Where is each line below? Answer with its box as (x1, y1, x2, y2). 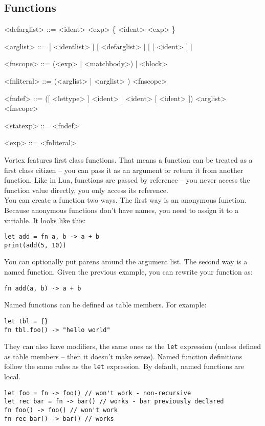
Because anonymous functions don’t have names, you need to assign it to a (4, 204, 239, 215)
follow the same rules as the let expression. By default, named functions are (4, 361, 245, 372)
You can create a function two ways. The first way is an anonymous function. (4, 195, 247, 205)
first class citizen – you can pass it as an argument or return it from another (4, 164, 244, 175)
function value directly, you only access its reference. (4, 184, 168, 195)
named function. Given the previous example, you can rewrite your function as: (4, 266, 253, 277)
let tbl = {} (4, 317, 48, 325)
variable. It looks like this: (4, 215, 86, 225)
